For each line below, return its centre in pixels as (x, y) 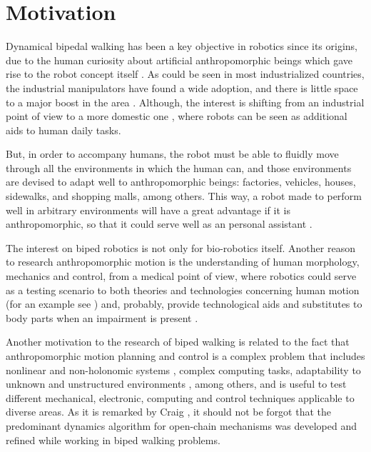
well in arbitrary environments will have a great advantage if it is (148, 210)
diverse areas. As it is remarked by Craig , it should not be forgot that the (169, 412)
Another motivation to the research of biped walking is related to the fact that (178, 342)
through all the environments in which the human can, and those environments (179, 167)
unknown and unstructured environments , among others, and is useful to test (176, 384)
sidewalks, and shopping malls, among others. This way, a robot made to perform (184, 196)
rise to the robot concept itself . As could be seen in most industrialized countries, (185, 74)
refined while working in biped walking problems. (113, 440)
